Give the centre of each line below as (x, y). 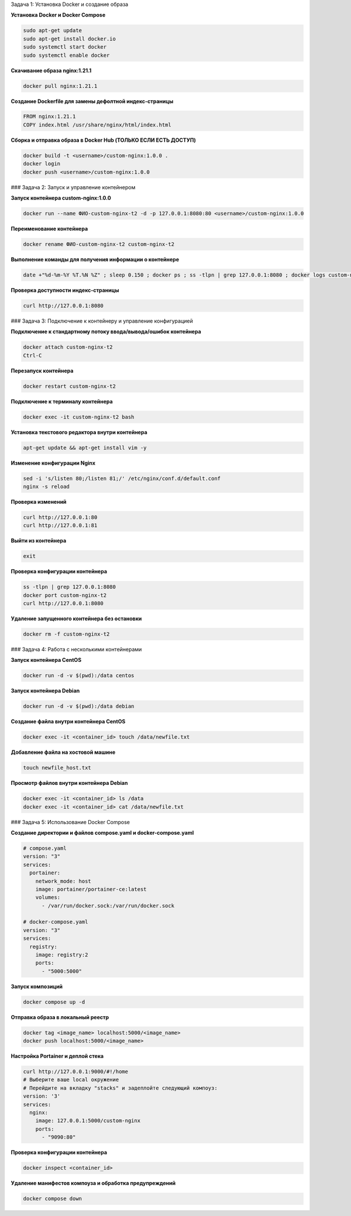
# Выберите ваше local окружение (71, 1080)
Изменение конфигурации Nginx (53, 463)
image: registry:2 (62, 955)
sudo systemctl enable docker (66, 55)
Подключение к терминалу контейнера (62, 401)
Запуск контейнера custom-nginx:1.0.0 (61, 198)
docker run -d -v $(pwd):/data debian (79, 706)
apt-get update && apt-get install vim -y (85, 448)
